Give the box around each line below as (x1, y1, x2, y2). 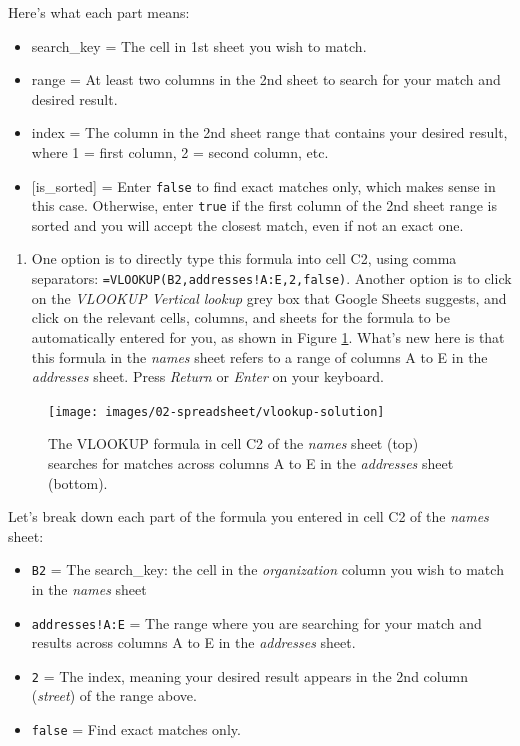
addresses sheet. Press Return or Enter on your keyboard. (31, 366, 384, 387)
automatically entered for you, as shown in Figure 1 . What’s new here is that (31, 326, 505, 347)
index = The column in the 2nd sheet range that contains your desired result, (31, 122, 508, 143)
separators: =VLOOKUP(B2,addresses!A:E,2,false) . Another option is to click (31, 268, 512, 289)
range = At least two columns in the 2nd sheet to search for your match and (31, 69, 501, 90)
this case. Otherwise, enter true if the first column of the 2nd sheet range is (31, 195, 497, 216)
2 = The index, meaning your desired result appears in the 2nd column (31, 665, 468, 686)
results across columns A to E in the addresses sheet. (31, 632, 356, 653)
